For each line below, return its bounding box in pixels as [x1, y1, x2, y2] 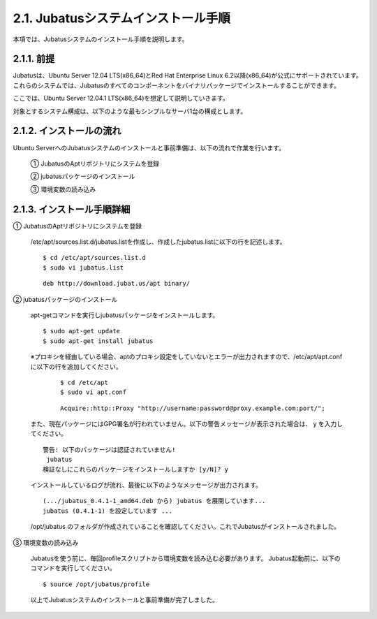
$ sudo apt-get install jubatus [43, 337, 154, 345]
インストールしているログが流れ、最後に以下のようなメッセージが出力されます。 [30, 481, 262, 489]
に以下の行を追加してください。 [30, 362, 122, 370]
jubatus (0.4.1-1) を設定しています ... [43, 507, 173, 515]
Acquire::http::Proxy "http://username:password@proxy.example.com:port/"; [60, 404, 325, 412]
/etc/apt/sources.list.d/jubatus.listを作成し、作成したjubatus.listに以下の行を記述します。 [30, 238, 286, 246]
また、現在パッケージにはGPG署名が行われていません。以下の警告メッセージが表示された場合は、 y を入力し [30, 420, 343, 428]
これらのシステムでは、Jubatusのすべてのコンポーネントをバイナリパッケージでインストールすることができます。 [13, 81, 340, 89]
